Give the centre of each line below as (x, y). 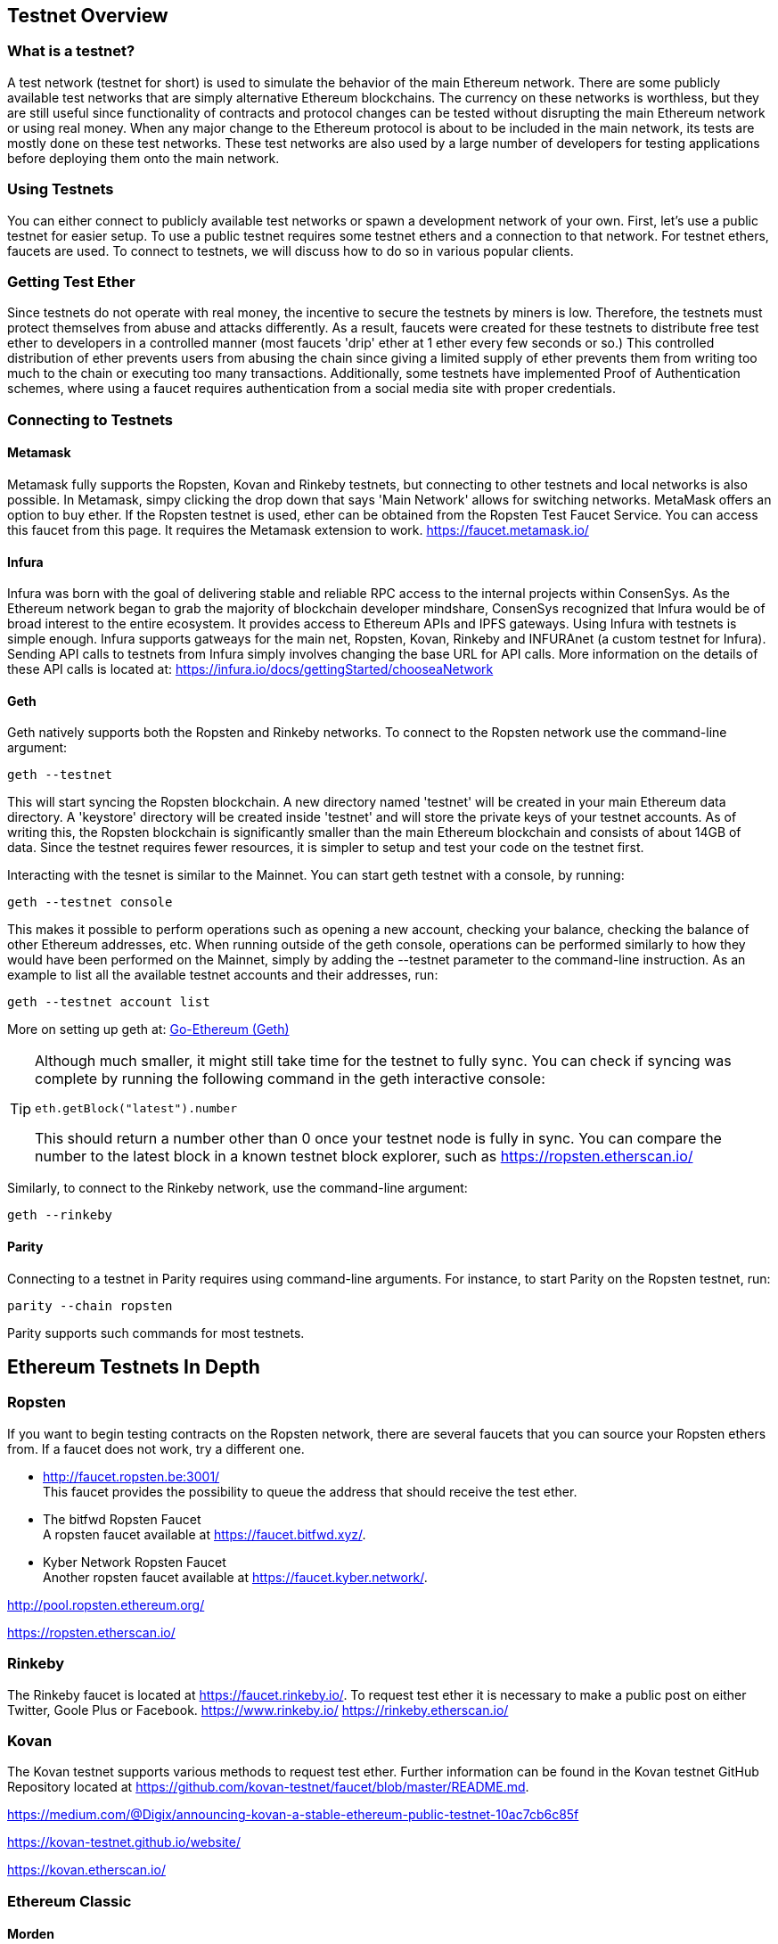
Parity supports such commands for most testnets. (156, 1333)
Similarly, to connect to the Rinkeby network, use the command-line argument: (237, 1188)
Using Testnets (61, 189)
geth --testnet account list (109, 1002)
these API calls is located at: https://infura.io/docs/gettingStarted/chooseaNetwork (250, 669)
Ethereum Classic (70, 1901)
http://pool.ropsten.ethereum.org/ (106, 1604)
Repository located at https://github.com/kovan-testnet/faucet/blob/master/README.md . (268, 1787)
